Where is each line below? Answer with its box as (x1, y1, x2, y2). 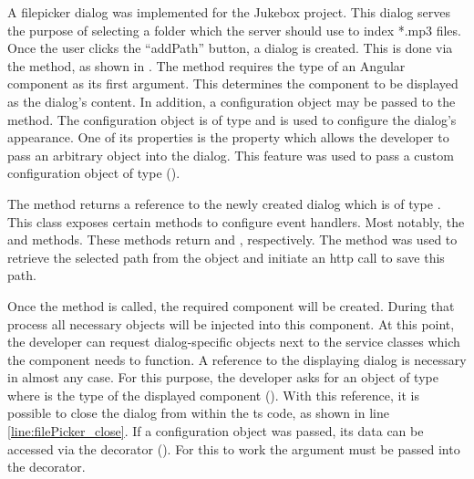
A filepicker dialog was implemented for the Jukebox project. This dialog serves (7, 3, 450, 21)
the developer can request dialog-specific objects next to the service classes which (7, 332, 460, 351)
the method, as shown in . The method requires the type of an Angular (7, 56, 406, 75)
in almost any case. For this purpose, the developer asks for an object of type (7, 368, 438, 387)
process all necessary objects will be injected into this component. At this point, (7, 314, 455, 333)
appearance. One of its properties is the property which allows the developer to (7, 128, 449, 147)
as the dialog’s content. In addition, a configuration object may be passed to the (7, 91, 456, 110)
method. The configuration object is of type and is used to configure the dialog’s (7, 109, 457, 129)
